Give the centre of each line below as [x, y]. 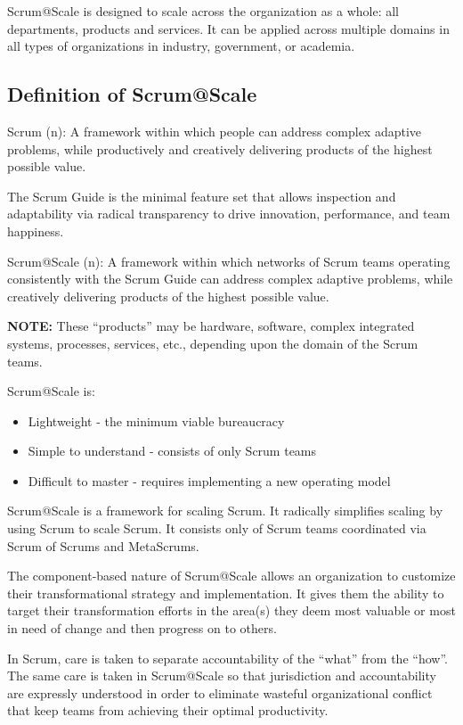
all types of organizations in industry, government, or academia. [181, 46]
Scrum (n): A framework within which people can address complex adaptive [215, 131]
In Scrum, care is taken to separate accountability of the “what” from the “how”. [227, 658]
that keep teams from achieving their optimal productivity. [168, 710]
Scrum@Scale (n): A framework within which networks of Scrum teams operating [229, 261]
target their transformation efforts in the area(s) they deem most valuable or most [231, 610]
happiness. [36, 231]
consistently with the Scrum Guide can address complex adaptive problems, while [230, 279]
